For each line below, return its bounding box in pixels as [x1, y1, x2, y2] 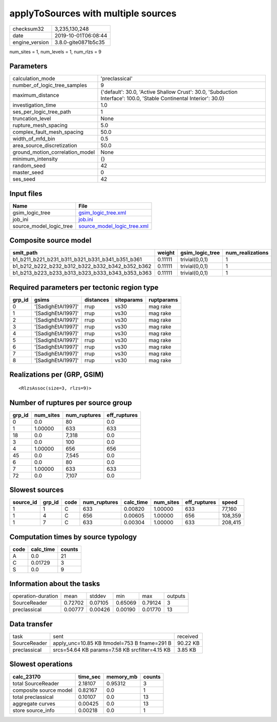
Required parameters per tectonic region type [9, 283, 159, 292]
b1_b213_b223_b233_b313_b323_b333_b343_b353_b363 [12, 270, 152, 277]
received [177, 633, 199, 640]
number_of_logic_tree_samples [12, 82, 87, 89]
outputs [166, 592, 185, 600]
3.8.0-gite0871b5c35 [54, 38, 105, 46]
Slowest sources [9, 486, 64, 494]
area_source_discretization [12, 142, 77, 149]
